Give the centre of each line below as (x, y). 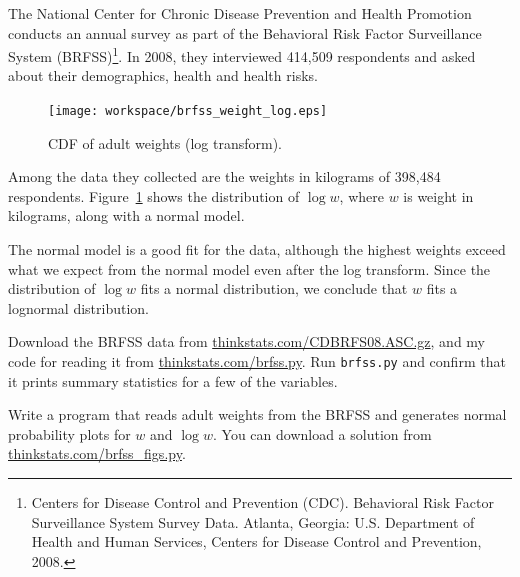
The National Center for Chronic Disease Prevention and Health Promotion (240, 13)
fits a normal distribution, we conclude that (274, 288)
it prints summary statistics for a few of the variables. (173, 380)
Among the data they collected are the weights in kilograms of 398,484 (224, 176)
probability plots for (69, 433)
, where (361, 195)
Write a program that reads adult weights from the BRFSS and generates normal (257, 414)
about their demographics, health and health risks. (163, 75)
